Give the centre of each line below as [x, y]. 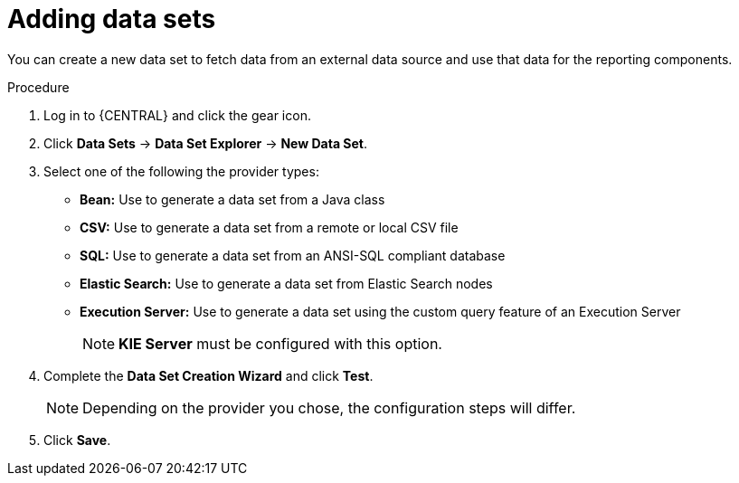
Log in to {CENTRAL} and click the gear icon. [177, 115]
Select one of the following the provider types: [181, 171]
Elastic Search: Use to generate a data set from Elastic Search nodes [286, 283]
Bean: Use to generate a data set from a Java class [232, 199]
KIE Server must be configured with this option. [280, 343]
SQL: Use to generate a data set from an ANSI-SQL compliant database [293, 255]
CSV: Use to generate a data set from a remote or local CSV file [269, 227]
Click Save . [77, 440]
